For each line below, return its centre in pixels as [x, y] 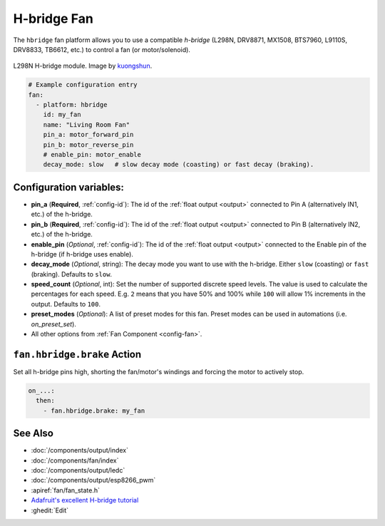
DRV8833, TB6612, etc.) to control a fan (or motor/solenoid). [102, 49]
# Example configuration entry [83, 85]
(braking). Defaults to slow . [72, 274]
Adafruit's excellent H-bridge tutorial [85, 500]
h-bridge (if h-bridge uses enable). [82, 254]
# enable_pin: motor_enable [92, 155]
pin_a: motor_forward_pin [88, 135]
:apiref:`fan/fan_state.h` [65, 490]
